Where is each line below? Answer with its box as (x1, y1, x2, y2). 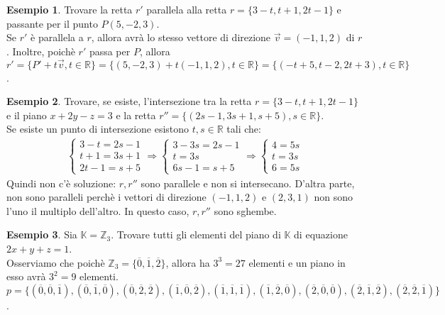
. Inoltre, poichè (6, 43, 75, 58)
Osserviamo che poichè (6, 255, 105, 270)
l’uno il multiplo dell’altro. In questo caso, (6, 203, 189, 218)
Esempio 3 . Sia (6, 227, 77, 242)
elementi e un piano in (248, 255, 346, 270)
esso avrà (6, 269, 46, 284)
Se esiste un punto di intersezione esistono (6, 121, 189, 136)
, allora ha (165, 255, 210, 270)
